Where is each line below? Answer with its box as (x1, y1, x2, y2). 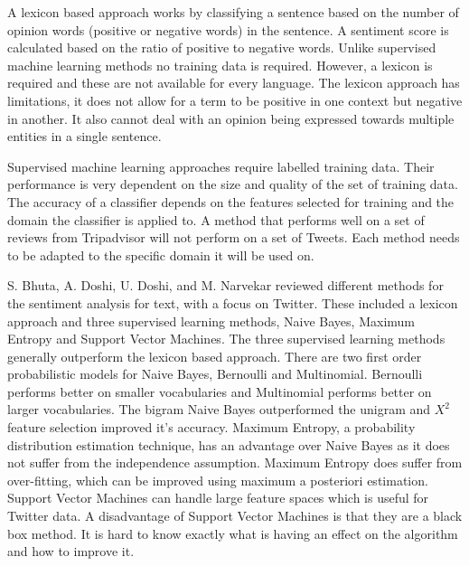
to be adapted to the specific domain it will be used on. (7, 245, 314, 264)
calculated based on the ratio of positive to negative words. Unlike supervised (7, 38, 436, 57)
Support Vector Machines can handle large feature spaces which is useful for (7, 488, 429, 507)
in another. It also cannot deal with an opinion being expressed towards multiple (7, 108, 455, 127)
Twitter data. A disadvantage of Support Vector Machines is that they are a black (7, 506, 463, 525)
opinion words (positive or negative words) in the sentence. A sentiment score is (7, 20, 449, 39)
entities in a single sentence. (7, 127, 162, 146)
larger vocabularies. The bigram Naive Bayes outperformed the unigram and (7, 400, 431, 419)
